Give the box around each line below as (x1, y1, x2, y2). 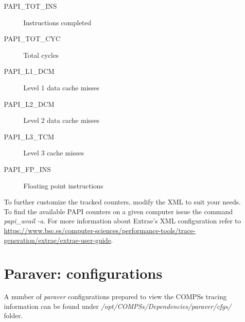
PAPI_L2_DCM (4, 99, 54, 109)
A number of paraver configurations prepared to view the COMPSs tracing (4, 291, 227, 302)
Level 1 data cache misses (23, 82, 100, 92)
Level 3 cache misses (23, 148, 84, 158)
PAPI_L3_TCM (4, 131, 54, 141)
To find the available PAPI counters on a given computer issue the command (4, 206, 233, 216)
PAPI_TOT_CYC (4, 34, 61, 44)
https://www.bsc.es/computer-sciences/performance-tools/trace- (4, 225, 196, 235)
